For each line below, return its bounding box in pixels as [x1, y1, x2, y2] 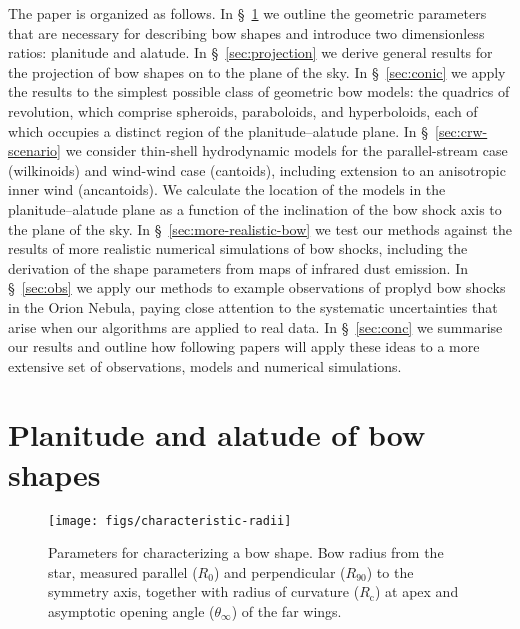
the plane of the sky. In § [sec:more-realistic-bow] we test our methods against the [8, 218, 512, 239]
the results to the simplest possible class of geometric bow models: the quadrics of [8, 81, 510, 102]
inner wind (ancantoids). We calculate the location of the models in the [8, 179, 446, 200]
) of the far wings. [231, 601, 342, 622]
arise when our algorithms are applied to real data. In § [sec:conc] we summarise [8, 316, 503, 337]
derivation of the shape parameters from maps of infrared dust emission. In [8, 257, 468, 278]
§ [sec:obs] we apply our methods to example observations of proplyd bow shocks [8, 277, 506, 298]
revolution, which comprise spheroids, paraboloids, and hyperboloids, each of [8, 100, 478, 121]
